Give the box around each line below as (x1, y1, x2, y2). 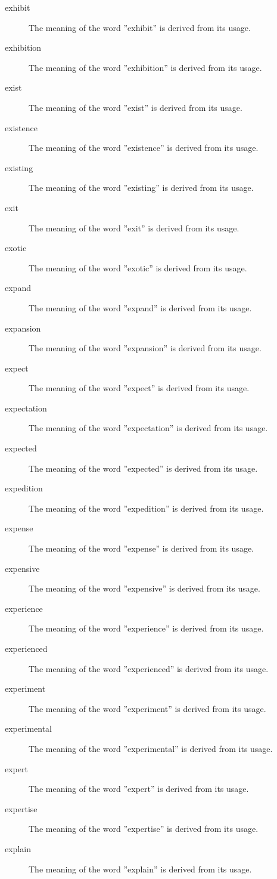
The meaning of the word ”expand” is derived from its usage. (29, 301, 252, 314)
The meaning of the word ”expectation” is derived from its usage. (29, 422, 268, 434)
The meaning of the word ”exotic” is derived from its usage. (29, 261, 247, 274)
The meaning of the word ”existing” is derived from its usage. (29, 181, 254, 194)
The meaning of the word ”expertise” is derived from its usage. (29, 822, 259, 835)
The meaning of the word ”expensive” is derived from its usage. (29, 582, 260, 595)
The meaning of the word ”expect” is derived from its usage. (29, 382, 250, 394)
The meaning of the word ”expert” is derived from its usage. (29, 782, 249, 795)
